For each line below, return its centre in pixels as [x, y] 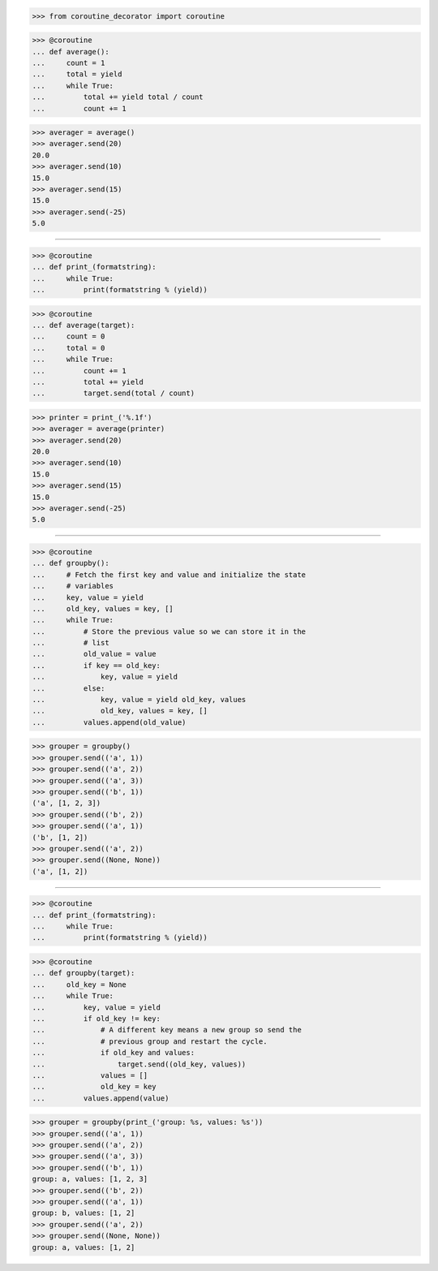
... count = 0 [69, 336]
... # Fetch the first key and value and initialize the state [169, 575]
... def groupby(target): [84, 973]
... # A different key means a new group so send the [167, 1030]
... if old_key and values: [113, 1053]
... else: [69, 688]
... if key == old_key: [97, 665]
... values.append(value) [101, 1098]
